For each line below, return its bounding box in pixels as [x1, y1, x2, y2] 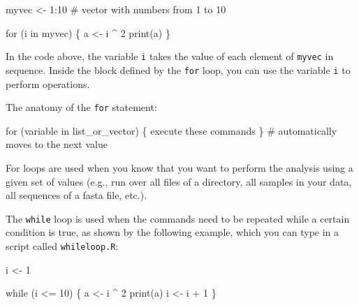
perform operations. [6, 76, 90, 91]
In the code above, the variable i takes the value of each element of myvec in [6, 49, 334, 64]
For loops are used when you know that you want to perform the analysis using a [6, 160, 353, 174]
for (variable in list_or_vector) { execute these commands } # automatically [6, 123, 337, 137]
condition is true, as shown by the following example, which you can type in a [6, 225, 339, 239]
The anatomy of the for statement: [6, 100, 157, 114]
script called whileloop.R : [6, 238, 119, 253]
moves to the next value [6, 137, 108, 151]
